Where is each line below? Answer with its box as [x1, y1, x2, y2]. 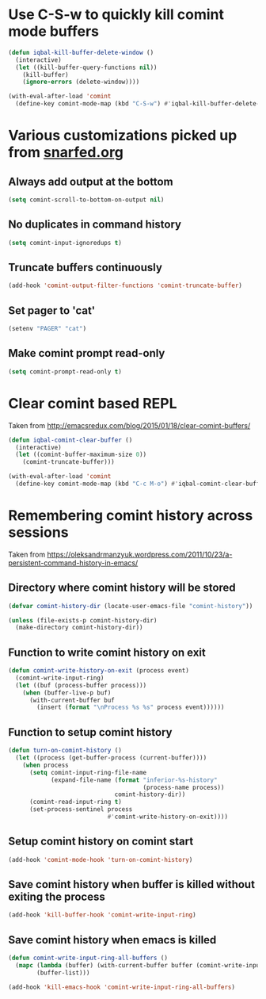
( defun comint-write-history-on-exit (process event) [8, 667, 190, 675]
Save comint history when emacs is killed [8, 933, 217, 947]
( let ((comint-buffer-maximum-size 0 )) [15, 450, 147, 459]
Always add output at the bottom [8, 174, 173, 188]
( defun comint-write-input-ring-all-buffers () [8, 954, 169, 963]
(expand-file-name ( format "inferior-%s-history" [50, 775, 218, 784]
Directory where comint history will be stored [8, 581, 236, 595]
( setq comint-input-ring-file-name [28, 768, 147, 776]
